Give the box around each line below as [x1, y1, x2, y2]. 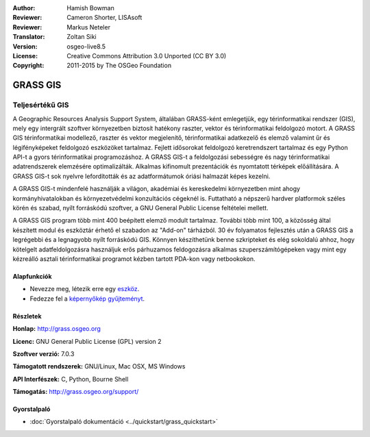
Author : [12, 4, 36, 12]
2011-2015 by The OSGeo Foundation [66, 62, 171, 70]
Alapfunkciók [12, 272, 52, 280]
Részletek [12, 312, 42, 320]
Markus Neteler [66, 23, 111, 31]
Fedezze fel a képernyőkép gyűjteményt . [29, 295, 145, 303]
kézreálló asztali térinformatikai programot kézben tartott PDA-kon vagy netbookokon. [12, 254, 256, 263]
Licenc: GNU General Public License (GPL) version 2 [12, 337, 162, 345]
